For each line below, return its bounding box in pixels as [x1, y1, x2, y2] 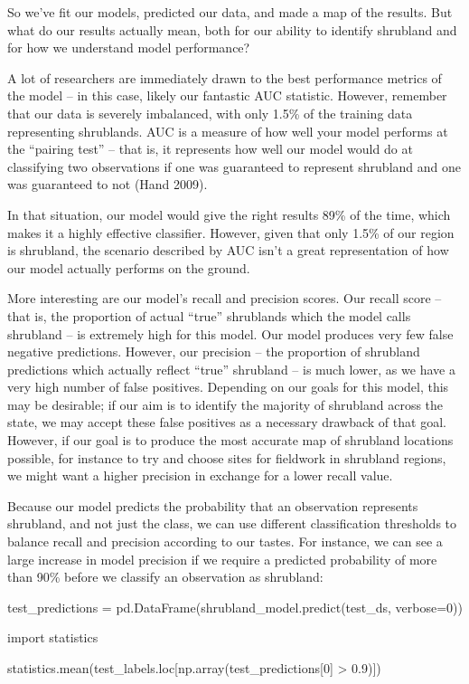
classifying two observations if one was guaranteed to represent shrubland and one [7, 157, 462, 176]
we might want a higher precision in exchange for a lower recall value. [7, 466, 393, 485]
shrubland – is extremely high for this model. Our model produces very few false [7, 324, 454, 343]
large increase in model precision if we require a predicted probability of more [7, 549, 437, 568]
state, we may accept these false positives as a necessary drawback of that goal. [7, 413, 446, 432]
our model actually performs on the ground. [7, 258, 250, 277]
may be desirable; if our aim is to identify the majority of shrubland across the [7, 394, 444, 413]
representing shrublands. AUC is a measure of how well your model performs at [7, 121, 448, 140]
